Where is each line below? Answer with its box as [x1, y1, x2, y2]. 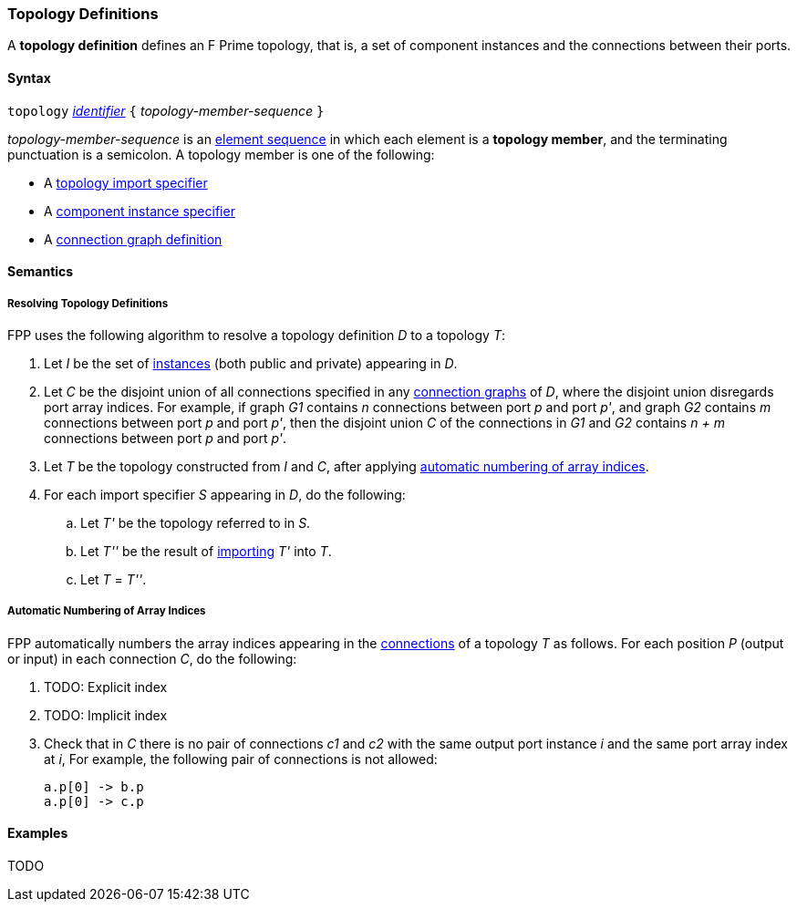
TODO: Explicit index [44, 678, 168, 695]
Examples [7, 825, 68, 842]
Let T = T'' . [80, 571, 147, 587]
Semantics [7, 263, 74, 280]
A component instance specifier [44, 202, 235, 219]
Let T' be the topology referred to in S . [80, 514, 311, 531]
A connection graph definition [44, 231, 223, 247]
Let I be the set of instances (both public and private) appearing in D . [44, 355, 458, 371]
